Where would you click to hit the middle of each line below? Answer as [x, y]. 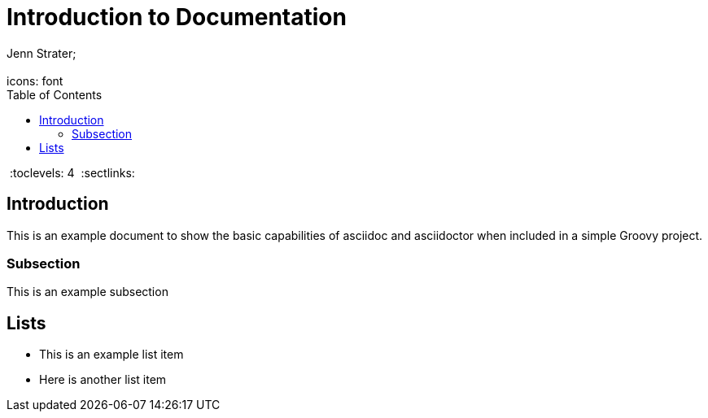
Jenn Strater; [42, 53]
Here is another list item [103, 380]
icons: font [35, 81]
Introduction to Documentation [177, 17]
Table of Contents [55, 94]
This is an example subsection [87, 292]
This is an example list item [111, 355]
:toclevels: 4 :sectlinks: [72, 172]
